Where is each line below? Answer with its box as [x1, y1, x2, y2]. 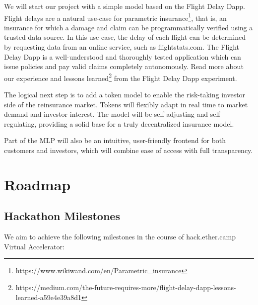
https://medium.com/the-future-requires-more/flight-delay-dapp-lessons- [15, 282, 236, 292]
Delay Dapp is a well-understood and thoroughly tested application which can [4, 51, 241, 62]
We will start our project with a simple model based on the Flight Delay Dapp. [4, 1, 245, 11]
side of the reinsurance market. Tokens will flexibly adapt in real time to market [4, 99, 248, 109]
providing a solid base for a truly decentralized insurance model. [39, 118, 234, 129]
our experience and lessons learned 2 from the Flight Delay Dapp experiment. [4, 71, 237, 83]
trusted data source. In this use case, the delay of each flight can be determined [4, 32, 246, 42]
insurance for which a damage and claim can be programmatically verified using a [4, 22, 253, 32]
